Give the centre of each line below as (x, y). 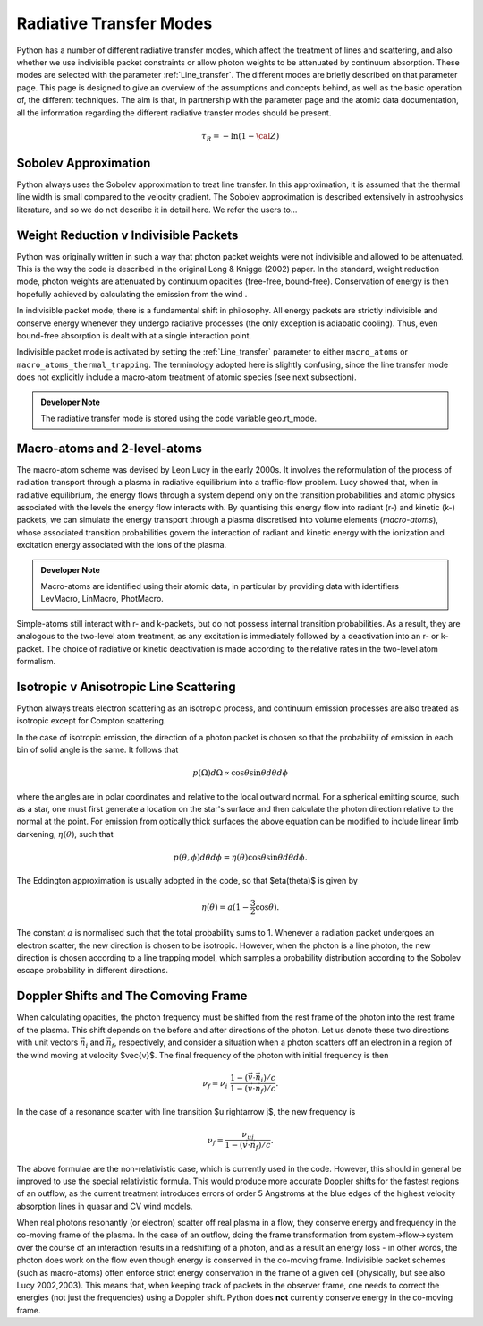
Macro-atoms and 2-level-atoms (110, 448)
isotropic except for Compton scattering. (91, 721)
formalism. (36, 661)
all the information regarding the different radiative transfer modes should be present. (174, 113)
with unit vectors (47, 1042)
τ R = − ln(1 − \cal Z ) (241, 137)
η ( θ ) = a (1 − (225, 907)
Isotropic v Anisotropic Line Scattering (126, 686)
